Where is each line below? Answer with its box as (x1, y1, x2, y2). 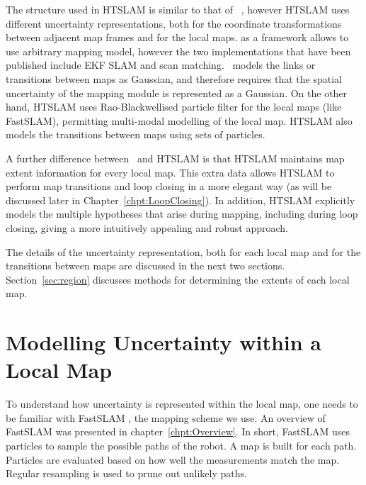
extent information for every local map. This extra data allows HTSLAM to (6, 165, 335, 179)
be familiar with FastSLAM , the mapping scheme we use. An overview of (6, 410, 326, 425)
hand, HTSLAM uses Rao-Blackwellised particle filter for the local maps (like (6, 99, 342, 114)
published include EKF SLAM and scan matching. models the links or (6, 57, 316, 72)
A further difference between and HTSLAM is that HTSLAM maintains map (6, 150, 345, 165)
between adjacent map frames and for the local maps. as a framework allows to (6, 30, 349, 45)
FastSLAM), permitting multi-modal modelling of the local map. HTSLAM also (6, 113, 353, 128)
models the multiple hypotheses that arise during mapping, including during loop (6, 206, 358, 221)
